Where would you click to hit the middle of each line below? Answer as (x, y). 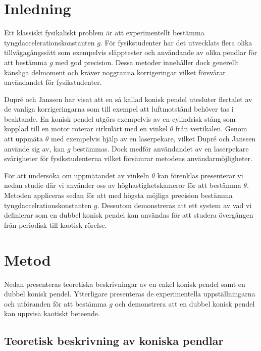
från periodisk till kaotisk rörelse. (56, 224)
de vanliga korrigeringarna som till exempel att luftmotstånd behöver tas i (119, 109)
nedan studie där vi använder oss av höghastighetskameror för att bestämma (123, 185)
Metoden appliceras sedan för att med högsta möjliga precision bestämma (118, 195)
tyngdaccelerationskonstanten (49, 42)
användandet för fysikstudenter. (53, 82)
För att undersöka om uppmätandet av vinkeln (77, 175)
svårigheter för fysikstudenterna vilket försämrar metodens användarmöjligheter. (128, 158)
